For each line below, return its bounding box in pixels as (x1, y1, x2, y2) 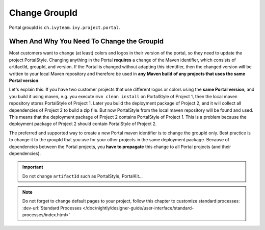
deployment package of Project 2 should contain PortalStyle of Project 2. (9, 121, 157, 127)
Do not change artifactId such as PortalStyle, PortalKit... (22, 173, 143, 179)
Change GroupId (9, 7, 78, 18)
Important (22, 164, 44, 170)
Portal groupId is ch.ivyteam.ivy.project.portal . (9, 25, 120, 30)
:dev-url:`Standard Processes (22, 205, 82, 211)
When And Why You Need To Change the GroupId (9, 37, 164, 46)
